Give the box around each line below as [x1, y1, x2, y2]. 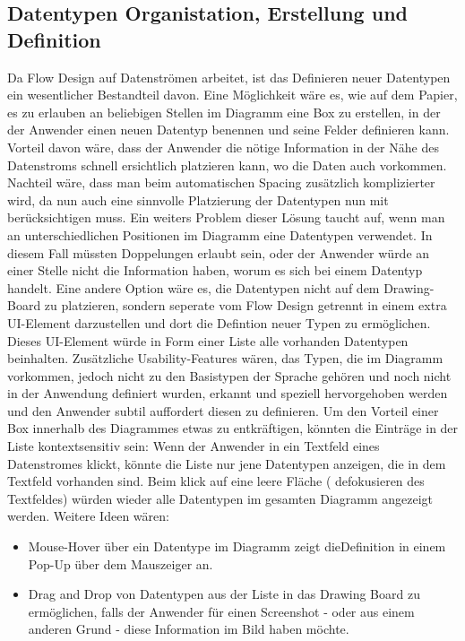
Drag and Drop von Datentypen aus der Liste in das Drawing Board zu [28, 585, 420, 603]
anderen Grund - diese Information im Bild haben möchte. [28, 619, 349, 638]
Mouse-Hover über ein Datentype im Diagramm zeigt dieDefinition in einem [28, 537, 446, 556]
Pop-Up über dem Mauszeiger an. [28, 554, 213, 573]
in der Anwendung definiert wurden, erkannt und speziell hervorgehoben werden [7, 384, 448, 403]
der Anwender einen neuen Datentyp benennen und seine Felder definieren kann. [7, 120, 450, 139]
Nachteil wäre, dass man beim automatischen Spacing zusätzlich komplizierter [7, 173, 435, 192]
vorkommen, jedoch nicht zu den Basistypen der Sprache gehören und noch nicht [7, 366, 452, 385]
